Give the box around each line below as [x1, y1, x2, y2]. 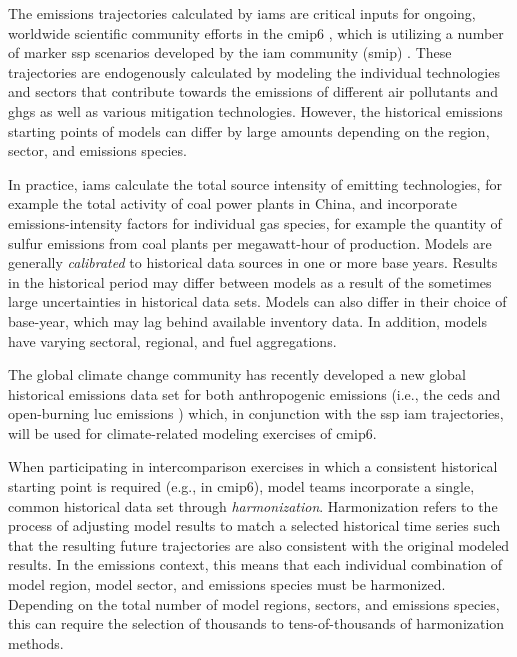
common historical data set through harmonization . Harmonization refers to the [8, 495, 498, 516]
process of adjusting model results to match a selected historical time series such [8, 515, 501, 536]
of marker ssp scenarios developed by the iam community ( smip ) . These [8, 42, 452, 63]
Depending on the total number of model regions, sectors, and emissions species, [8, 593, 500, 614]
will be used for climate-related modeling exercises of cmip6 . [8, 422, 377, 443]
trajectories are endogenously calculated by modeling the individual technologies [8, 61, 500, 82]
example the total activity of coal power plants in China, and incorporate [8, 193, 457, 214]
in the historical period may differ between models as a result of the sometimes [8, 271, 492, 292]
